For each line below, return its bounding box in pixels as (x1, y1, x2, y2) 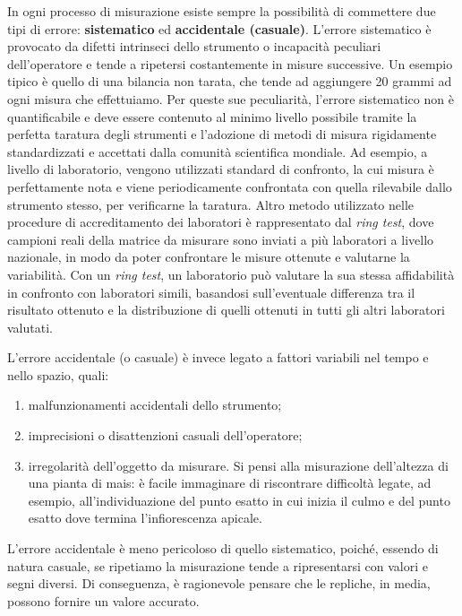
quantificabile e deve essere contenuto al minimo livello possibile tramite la (7, 107, 417, 126)
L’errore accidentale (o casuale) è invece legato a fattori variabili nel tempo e (7, 348, 429, 367)
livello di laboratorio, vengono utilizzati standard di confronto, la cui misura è (7, 160, 434, 178)
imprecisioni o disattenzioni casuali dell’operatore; (28, 426, 303, 445)
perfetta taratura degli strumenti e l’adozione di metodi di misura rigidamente (7, 125, 437, 143)
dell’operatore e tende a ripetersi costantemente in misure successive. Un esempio (7, 54, 453, 73)
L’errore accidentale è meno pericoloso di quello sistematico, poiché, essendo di (7, 539, 439, 558)
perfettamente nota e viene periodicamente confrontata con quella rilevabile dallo (7, 177, 452, 195)
